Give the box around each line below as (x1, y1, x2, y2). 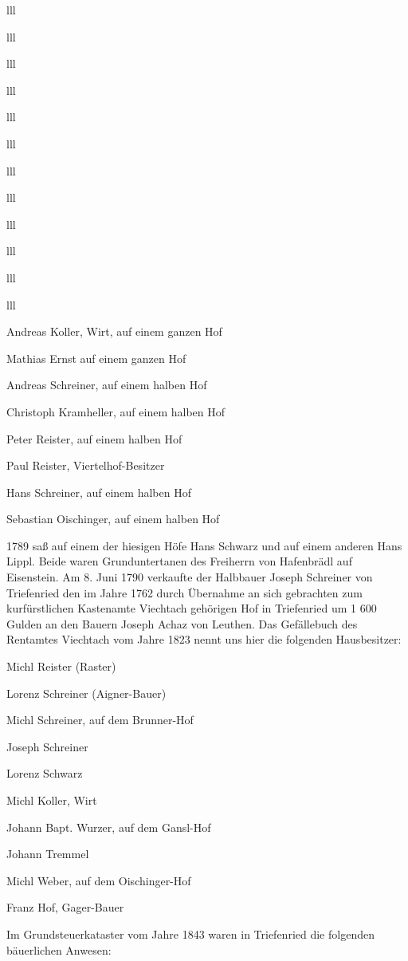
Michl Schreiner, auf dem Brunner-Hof (6, 711, 194, 728)
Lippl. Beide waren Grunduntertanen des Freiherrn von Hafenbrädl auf (6, 553, 352, 569)
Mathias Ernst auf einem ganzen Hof (6, 349, 186, 366)
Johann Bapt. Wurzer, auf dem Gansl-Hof (6, 818, 211, 835)
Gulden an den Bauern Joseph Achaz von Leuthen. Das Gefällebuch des (6, 615, 358, 632)
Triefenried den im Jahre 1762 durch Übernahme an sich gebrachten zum (6, 584, 363, 601)
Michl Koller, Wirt (6, 792, 97, 808)
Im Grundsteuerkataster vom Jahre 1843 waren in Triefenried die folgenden (6, 925, 375, 942)
